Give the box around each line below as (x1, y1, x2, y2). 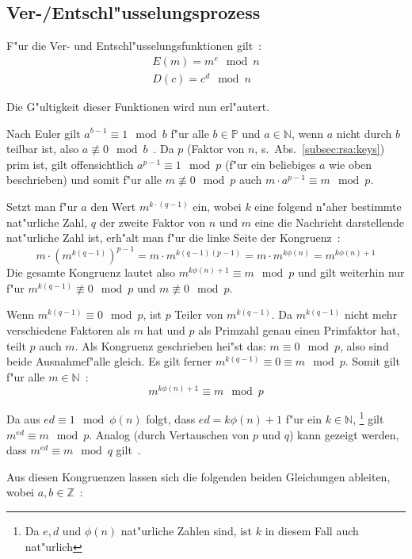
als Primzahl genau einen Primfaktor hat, (198, 321, 400, 338)
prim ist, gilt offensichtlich (6, 155, 134, 172)
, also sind (340, 337, 389, 354)
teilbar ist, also (6, 140, 79, 157)
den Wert (90, 197, 136, 214)
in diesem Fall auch (265, 522, 359, 538)
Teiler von (174, 306, 223, 323)
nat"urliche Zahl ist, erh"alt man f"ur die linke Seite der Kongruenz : (6, 229, 341, 246)
